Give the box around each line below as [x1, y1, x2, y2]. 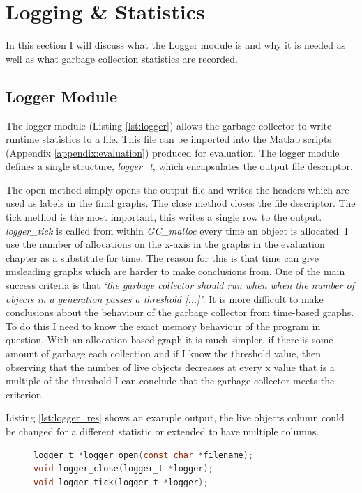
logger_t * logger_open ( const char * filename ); [33, 450, 254, 460]
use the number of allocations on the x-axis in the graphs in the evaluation [6, 237, 325, 251]
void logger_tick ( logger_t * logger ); [33, 477, 209, 487]
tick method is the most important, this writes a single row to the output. [6, 210, 322, 224]
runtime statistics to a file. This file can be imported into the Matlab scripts [6, 132, 331, 146]
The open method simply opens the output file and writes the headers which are [6, 182, 349, 196]
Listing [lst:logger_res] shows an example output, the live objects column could [6, 410, 345, 425]
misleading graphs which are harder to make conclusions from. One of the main [6, 264, 345, 279]
